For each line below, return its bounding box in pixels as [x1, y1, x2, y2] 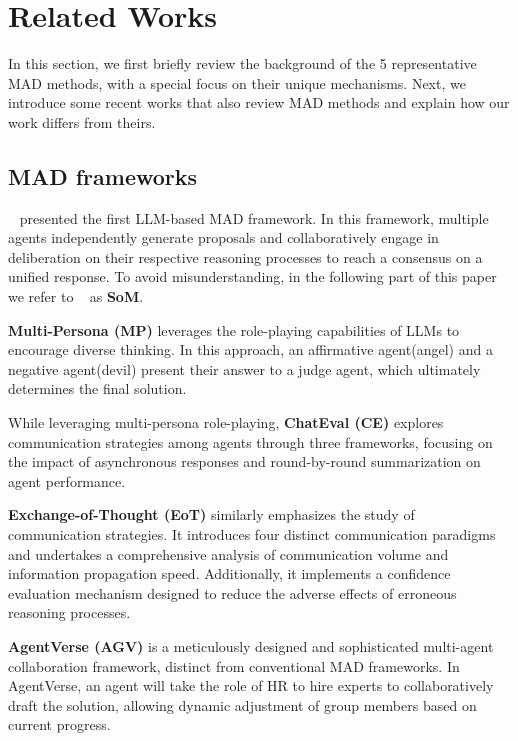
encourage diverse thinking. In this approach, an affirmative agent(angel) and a [8, 339, 493, 360]
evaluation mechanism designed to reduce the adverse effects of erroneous [8, 582, 457, 603]
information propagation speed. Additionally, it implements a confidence [8, 563, 451, 584]
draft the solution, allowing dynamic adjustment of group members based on [8, 694, 477, 715]
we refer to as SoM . [8, 286, 144, 307]
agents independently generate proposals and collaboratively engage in [8, 227, 439, 248]
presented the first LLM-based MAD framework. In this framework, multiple [19, 207, 489, 228]
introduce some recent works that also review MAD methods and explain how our [8, 92, 510, 113]
